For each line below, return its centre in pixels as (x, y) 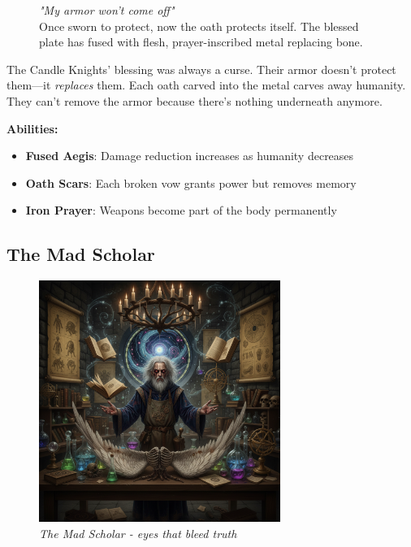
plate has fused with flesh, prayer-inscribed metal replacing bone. (201, 42)
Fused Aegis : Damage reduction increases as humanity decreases (190, 156)
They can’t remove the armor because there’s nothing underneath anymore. (195, 100)
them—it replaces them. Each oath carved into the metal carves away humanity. (206, 85)
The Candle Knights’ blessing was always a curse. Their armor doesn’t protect (201, 69)
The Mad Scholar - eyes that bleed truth (138, 533)
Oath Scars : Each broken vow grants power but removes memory (191, 182)
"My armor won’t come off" (107, 10)
